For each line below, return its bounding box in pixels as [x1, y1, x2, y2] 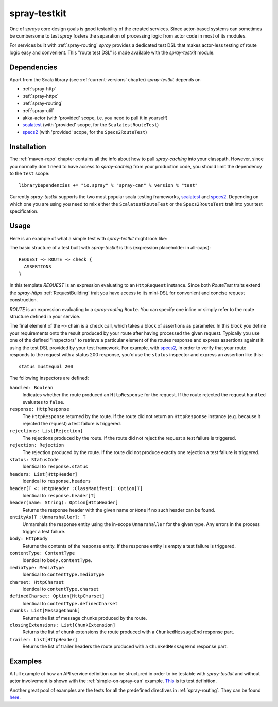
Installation [9, 142, 46, 151]
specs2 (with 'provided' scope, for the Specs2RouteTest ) [22, 129, 147, 135]
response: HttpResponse [9, 406, 69, 412]
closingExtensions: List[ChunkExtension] [9, 622, 116, 628]
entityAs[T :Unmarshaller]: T [9, 514, 86, 520]
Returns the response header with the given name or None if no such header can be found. [22, 506, 216, 513]
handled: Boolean [9, 385, 54, 391]
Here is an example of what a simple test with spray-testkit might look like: [9, 235, 167, 241]
